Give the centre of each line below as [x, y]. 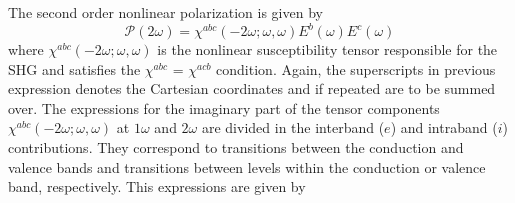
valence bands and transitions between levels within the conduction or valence [247, 166]
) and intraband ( [444, 127]
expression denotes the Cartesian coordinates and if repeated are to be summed [252, 88]
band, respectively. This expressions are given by [157, 186]
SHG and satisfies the [74, 68]
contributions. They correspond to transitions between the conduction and [236, 147]
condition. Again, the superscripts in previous [356, 68]
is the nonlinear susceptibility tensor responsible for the [327, 49]
